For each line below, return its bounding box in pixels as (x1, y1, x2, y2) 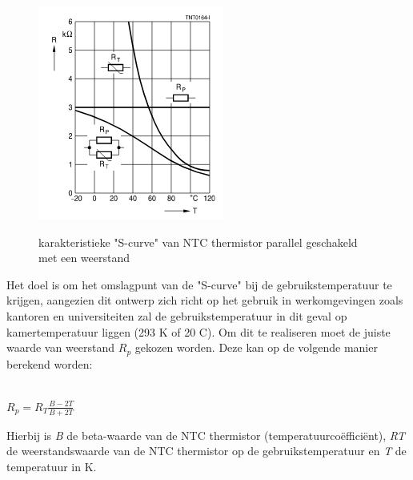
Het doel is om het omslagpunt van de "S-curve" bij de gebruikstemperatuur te (6, 276, 392, 292)
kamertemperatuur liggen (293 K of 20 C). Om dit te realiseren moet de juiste (6, 323, 391, 340)
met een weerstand (38, 249, 130, 266)
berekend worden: (6, 355, 93, 372)
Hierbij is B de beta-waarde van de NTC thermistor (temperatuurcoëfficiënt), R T (6, 426, 406, 443)
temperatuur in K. (6, 458, 97, 474)
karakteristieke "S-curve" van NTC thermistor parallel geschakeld (38, 233, 358, 250)
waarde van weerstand (6, 339, 115, 356)
